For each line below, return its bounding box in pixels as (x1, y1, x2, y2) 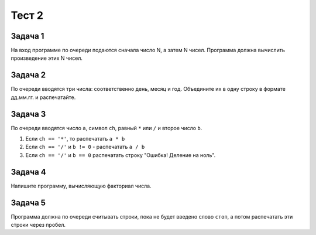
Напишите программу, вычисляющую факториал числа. (11, 182, 152, 189)
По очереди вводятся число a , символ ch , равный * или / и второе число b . (11, 124, 202, 131)
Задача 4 (11, 167, 46, 177)
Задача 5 (11, 197, 46, 207)
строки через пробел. (11, 222, 66, 229)
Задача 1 (11, 31, 44, 41)
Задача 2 (11, 70, 46, 80)
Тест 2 (11, 9, 44, 22)
